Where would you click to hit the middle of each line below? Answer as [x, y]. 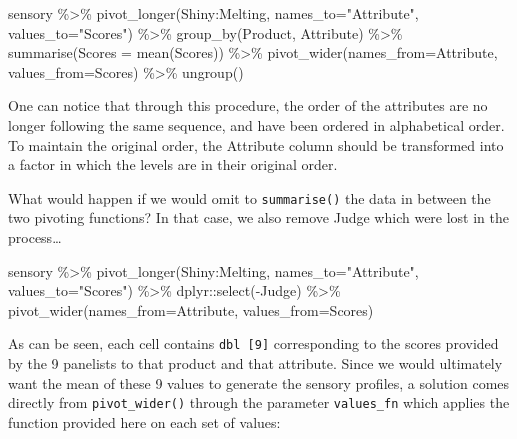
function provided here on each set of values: [144, 421]
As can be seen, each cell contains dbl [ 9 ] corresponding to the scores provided [253, 343]
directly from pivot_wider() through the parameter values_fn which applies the [259, 402]
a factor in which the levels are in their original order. [173, 164]
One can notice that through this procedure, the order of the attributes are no [248, 105]
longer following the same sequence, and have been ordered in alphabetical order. [256, 124]
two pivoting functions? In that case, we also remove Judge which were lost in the [259, 217]
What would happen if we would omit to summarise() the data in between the [249, 197]
